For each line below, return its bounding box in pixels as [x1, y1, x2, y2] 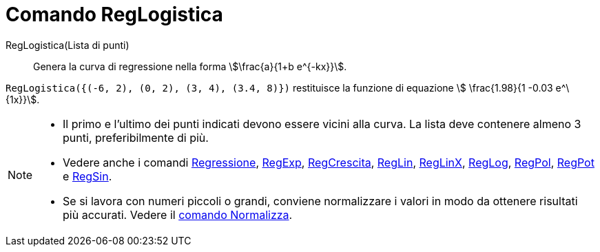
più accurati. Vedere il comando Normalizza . [63, 207, 293, 222]
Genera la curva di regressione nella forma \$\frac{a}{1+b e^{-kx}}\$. [33, 60, 347, 72]
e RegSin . [63, 169, 112, 183]
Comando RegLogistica [6, 3, 223, 26]
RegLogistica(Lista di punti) [6, 39, 130, 51]
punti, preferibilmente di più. [63, 130, 209, 145]
